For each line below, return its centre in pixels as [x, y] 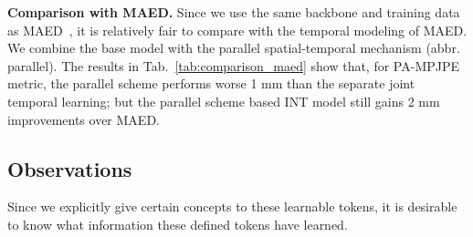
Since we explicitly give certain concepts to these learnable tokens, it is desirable [232, 206]
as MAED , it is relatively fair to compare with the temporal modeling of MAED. [237, 30]
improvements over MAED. [84, 119]
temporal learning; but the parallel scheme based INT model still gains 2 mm [224, 101]
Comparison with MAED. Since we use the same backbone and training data [234, 12]
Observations [70, 168]
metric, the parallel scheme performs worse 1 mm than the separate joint [211, 83]
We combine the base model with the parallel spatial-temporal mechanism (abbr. [234, 48]
